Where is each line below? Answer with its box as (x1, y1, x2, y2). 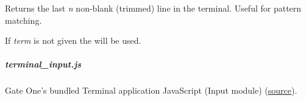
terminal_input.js (5, 58, 81, 71)
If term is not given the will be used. (5, 34, 141, 47)
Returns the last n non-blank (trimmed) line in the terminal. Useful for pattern (5, 2, 302, 14)
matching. (5, 13, 42, 26)
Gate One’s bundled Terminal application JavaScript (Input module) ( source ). (5, 84, 297, 97)
